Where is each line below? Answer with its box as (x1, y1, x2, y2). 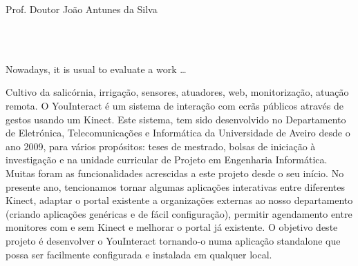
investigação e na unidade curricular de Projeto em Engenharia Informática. (6, 152, 328, 167)
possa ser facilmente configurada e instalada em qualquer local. (6, 247, 272, 261)
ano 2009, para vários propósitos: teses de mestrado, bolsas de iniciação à (6, 139, 316, 153)
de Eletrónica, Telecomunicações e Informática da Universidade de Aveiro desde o (6, 125, 350, 140)
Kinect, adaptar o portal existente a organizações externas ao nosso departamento (6, 193, 353, 207)
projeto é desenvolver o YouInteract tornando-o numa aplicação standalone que (6, 233, 341, 247)
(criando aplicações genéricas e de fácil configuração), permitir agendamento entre (6, 206, 352, 221)
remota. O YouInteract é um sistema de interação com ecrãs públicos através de (6, 98, 343, 112)
